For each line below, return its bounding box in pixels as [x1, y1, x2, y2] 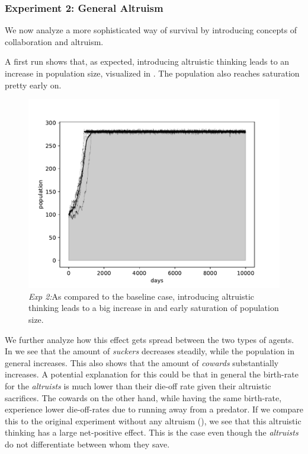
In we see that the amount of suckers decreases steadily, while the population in [5, 345, 295, 357]
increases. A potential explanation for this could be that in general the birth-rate [5, 368, 299, 380]
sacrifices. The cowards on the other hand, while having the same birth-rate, [5, 391, 282, 404]
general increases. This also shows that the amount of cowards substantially [5, 356, 279, 369]
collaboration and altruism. [5, 35, 104, 47]
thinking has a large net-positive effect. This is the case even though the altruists [5, 426, 299, 439]
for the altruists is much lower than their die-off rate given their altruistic [5, 379, 271, 392]
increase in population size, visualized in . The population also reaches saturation [5, 67, 300, 79]
